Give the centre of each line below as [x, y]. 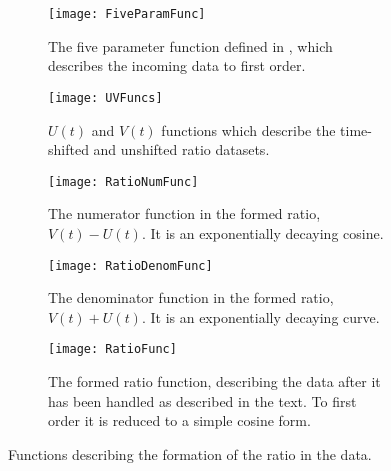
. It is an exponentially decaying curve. [260, 316]
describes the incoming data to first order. [177, 65]
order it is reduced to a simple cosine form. [179, 420]
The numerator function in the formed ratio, [184, 213]
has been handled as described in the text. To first [202, 400]
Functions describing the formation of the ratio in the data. [190, 453]
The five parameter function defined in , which [190, 45]
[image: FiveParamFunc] [127, 14]
